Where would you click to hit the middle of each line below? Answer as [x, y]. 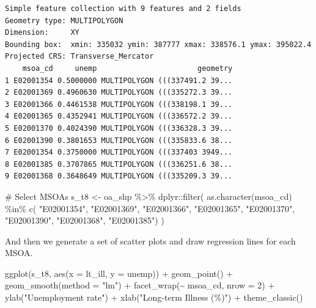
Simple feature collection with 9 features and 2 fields [123, 9]
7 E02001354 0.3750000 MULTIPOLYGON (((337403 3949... [119, 152]
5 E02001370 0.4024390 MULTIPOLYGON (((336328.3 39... [119, 128]
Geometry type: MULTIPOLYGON [64, 20]
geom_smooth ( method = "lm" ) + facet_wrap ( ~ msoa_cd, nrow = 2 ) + [140, 285]
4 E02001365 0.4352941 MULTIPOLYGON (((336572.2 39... [119, 116]
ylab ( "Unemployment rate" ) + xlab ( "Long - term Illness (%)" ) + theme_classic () [154, 297]
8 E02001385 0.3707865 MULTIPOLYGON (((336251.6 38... [119, 164]
